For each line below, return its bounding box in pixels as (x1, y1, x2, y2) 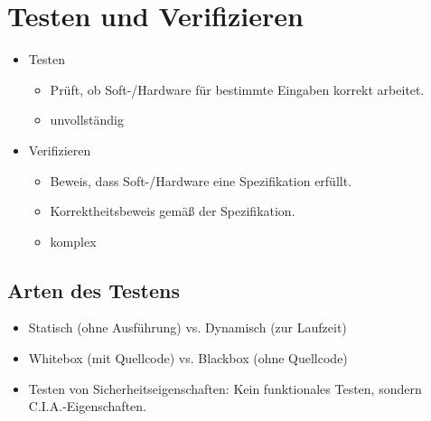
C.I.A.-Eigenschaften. (28, 397, 146, 416)
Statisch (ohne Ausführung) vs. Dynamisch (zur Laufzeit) (28, 318, 347, 337)
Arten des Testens (7, 276, 180, 304)
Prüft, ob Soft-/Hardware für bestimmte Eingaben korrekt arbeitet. (50, 80, 425, 98)
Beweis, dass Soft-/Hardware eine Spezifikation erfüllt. (50, 171, 352, 190)
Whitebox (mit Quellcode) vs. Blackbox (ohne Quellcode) (28, 349, 348, 368)
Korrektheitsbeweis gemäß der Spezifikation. (50, 201, 295, 220)
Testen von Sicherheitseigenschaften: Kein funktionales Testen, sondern (28, 379, 422, 398)
